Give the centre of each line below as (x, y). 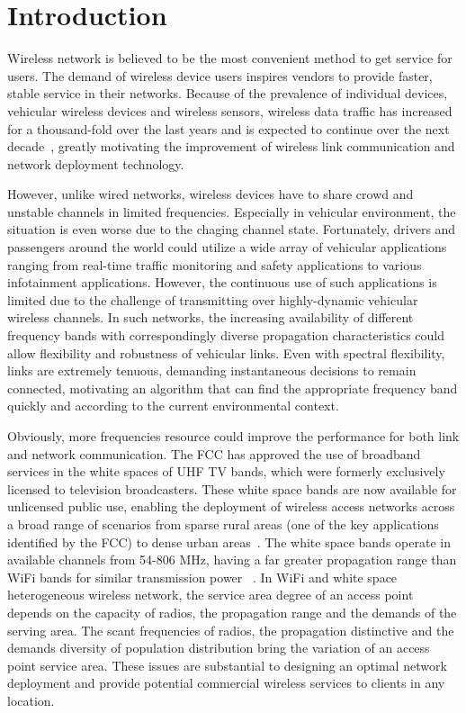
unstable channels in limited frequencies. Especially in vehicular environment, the (232, 211)
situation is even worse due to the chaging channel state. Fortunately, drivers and (232, 229)
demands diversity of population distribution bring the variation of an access (219, 648)
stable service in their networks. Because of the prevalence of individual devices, (228, 93)
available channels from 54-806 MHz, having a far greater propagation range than (232, 560)
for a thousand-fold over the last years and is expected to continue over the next (229, 128)
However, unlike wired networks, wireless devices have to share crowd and (211, 194)
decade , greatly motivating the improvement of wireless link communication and (231, 146)
